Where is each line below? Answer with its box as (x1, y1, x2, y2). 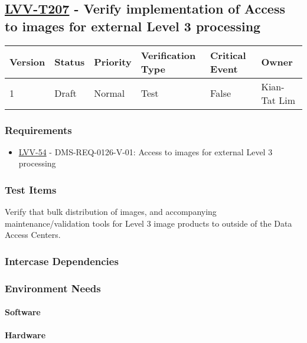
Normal (94, 86, 125, 100)
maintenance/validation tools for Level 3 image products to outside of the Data (5, 217, 292, 229)
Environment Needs (5, 280, 101, 295)
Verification (141, 48, 196, 62)
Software (5, 306, 41, 318)
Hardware (5, 329, 46, 341)
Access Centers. (5, 228, 61, 241)
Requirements (5, 122, 72, 137)
